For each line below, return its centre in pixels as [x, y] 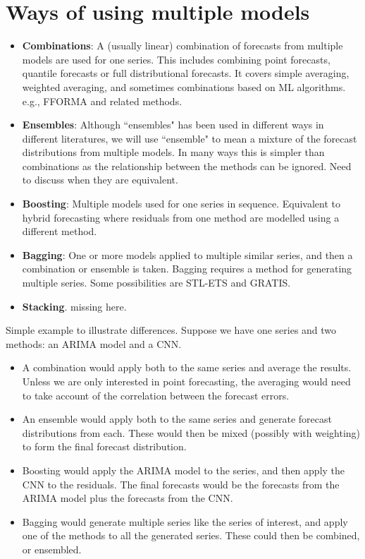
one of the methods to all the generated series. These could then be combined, [191, 535]
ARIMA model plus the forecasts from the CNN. [128, 498]
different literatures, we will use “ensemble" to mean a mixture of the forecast [190, 138]
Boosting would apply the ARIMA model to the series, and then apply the [184, 470]
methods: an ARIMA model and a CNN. [94, 343]
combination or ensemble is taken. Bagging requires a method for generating [187, 269]
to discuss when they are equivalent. [100, 180]
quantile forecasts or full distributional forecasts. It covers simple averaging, [186, 73]
